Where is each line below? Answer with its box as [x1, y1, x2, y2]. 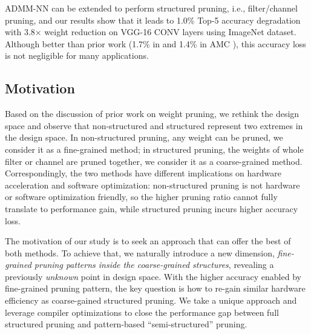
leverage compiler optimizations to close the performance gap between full [5, 306, 279, 318]
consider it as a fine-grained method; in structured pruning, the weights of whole [5, 142, 304, 155]
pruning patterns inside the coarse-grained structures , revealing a [34, 258, 274, 271]
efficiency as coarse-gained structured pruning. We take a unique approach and [5, 294, 297, 307]
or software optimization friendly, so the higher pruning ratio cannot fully [5, 190, 278, 203]
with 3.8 [5, 25, 35, 38]
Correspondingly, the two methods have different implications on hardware [5, 167, 282, 179]
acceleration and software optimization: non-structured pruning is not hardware [5, 178, 300, 191]
